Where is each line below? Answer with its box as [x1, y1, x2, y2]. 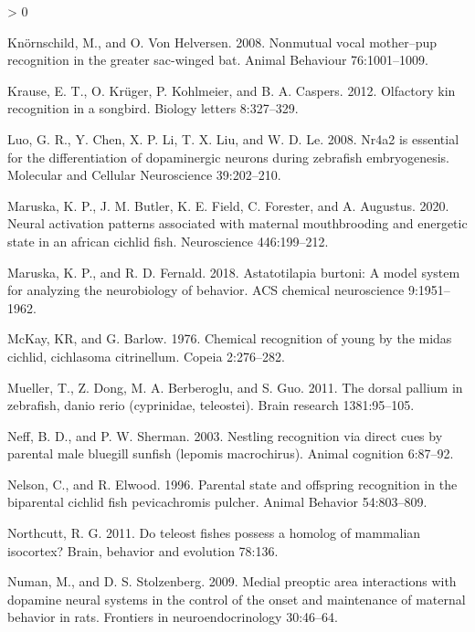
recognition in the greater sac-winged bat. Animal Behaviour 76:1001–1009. [7, 50, 428, 69]
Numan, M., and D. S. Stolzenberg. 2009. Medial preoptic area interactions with [7, 572, 457, 591]
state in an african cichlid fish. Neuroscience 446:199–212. [7, 231, 329, 250]
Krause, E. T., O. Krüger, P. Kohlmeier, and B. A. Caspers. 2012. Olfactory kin [7, 80, 456, 100]
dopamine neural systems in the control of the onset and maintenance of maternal [7, 589, 466, 608]
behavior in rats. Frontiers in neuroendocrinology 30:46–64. [7, 607, 338, 627]
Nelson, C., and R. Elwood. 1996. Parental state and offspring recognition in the [7, 474, 458, 493]
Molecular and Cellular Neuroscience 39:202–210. [7, 165, 281, 184]
